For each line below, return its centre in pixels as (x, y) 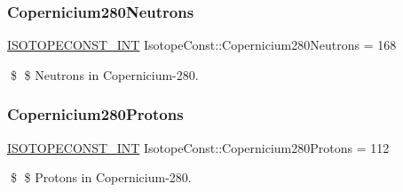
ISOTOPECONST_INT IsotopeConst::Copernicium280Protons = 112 (198, 147)
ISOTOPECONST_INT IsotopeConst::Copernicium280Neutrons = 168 (202, 45)
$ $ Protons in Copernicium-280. (101, 177)
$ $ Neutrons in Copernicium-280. (104, 74)
